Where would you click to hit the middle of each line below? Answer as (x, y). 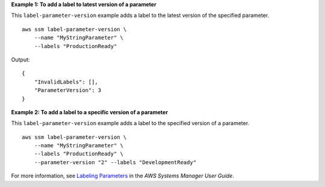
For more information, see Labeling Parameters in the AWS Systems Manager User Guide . (122, 176)
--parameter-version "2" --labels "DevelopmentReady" (115, 162)
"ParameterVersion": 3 (68, 90)
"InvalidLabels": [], (66, 82)
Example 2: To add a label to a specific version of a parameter (90, 112)
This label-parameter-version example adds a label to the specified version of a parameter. (130, 123)
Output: (20, 60)
